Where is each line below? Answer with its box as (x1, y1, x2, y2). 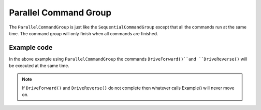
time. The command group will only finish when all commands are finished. (9, 30, 158, 36)
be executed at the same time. (9, 63, 70, 69)
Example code (9, 43, 53, 52)
